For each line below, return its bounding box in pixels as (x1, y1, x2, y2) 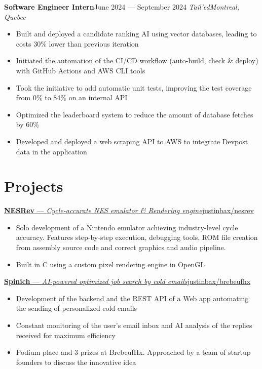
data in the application (16, 146, 87, 156)
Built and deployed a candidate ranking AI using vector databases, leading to (16, 28, 257, 39)
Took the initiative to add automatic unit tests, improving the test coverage (16, 82, 252, 93)
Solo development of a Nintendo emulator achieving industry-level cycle (16, 222, 238, 232)
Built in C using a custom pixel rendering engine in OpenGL (16, 259, 205, 269)
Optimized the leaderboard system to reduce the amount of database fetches (16, 109, 253, 119)
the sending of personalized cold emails (16, 303, 137, 313)
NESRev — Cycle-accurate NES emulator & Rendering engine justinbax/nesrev (4, 205, 254, 216)
